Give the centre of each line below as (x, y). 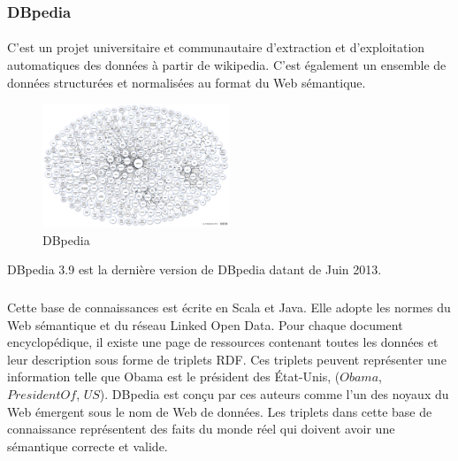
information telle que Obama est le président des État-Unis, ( (174, 376)
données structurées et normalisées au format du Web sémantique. (187, 82)
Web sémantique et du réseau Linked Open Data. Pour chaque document (205, 324)
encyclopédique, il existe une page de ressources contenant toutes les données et (223, 342)
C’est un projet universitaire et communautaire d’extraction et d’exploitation (216, 47)
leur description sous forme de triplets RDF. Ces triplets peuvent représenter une (227, 359)
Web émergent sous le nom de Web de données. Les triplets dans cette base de (220, 411)
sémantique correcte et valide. (88, 446)
